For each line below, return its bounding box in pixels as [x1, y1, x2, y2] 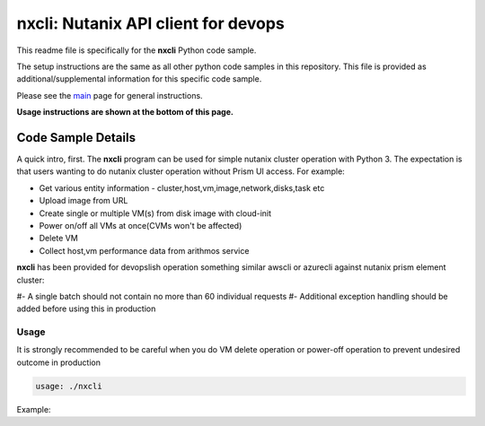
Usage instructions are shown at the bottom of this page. [16, 107, 234, 117]
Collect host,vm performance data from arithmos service [39, 245, 250, 256]
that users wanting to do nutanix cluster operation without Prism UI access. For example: [16, 166, 345, 177]
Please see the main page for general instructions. [16, 90, 203, 100]
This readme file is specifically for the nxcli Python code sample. [16, 45, 257, 56]
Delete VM [39, 233, 78, 244]
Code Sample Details [16, 130, 137, 145]
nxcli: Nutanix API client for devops [16, 13, 285, 33]
